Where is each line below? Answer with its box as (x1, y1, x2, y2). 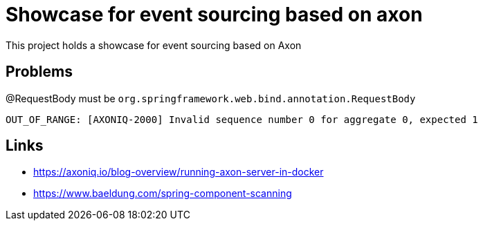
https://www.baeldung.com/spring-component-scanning (33, 187, 292, 200)
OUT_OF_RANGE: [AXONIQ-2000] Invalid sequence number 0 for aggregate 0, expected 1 (6, 113, 478, 125)
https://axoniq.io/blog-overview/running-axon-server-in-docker (33, 166, 324, 178)
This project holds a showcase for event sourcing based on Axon (6, 39, 302, 51)
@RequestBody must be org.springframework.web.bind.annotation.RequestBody (6, 92, 416, 104)
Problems (6, 63, 73, 81)
